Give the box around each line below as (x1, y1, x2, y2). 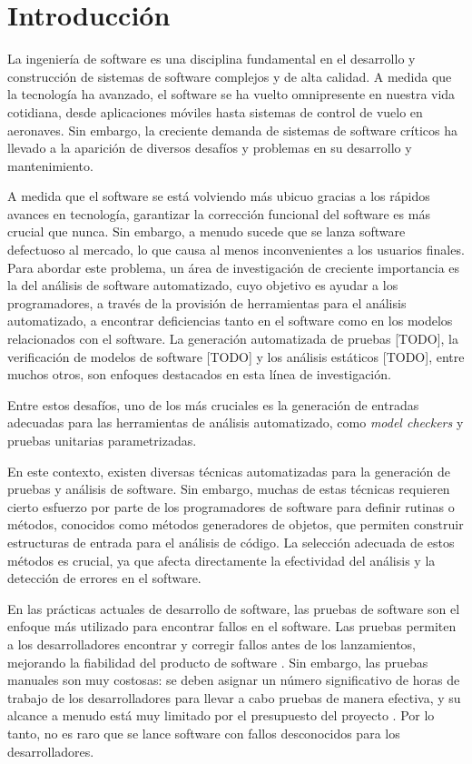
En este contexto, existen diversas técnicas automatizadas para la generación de (7, 461, 450, 480)
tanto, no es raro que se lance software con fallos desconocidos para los (7, 723, 400, 742)
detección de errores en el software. (7, 568, 202, 588)
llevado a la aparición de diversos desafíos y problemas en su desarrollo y (7, 138, 412, 157)
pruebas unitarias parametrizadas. (7, 431, 197, 449)
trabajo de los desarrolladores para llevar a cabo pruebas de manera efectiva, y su (7, 688, 461, 707)
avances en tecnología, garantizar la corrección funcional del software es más (7, 204, 430, 223)
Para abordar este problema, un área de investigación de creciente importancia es (7, 257, 460, 276)
